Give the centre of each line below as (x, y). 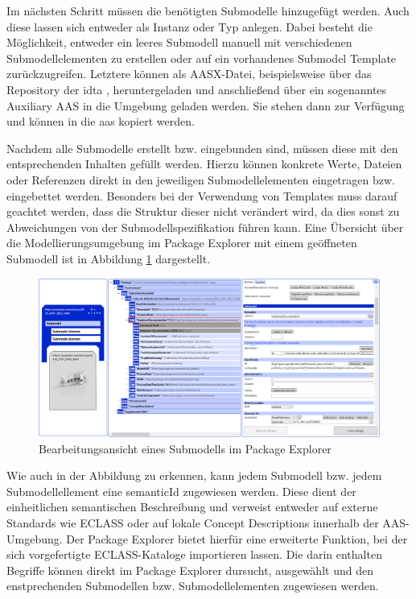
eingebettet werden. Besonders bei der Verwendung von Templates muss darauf (202, 195)
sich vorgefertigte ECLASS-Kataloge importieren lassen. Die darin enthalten (194, 554)
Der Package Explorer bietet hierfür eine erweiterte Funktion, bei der (237, 538)
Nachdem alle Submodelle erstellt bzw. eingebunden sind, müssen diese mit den (202, 148)
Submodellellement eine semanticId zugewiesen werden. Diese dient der (181, 491)
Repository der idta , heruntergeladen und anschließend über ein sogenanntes (197, 89)
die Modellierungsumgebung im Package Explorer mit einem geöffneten (182, 243)
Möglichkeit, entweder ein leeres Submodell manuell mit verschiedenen (179, 42)
